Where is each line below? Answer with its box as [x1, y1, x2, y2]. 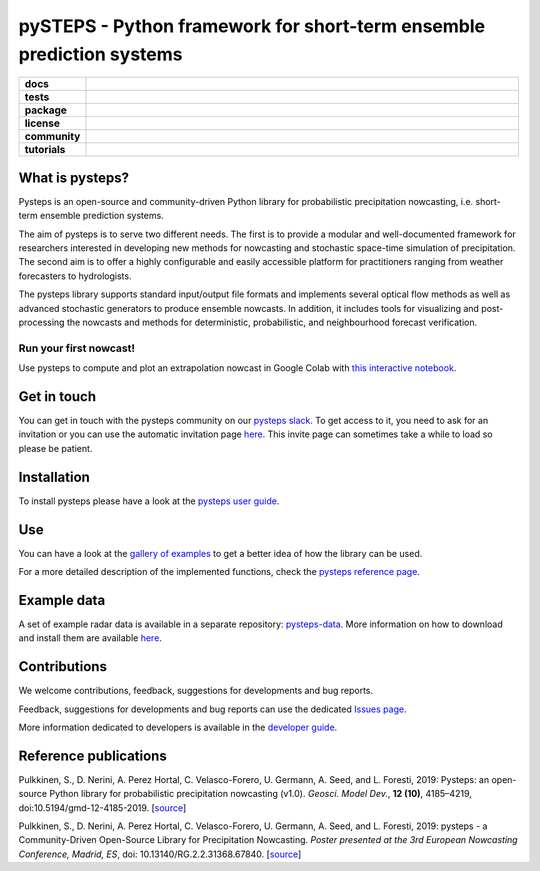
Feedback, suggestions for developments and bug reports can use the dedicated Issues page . [18, 703, 407, 715]
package [24, 103, 67, 117]
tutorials [24, 143, 66, 157]
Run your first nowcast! [18, 341, 135, 355]
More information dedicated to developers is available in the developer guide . [18, 721, 338, 733]
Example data [18, 591, 106, 609]
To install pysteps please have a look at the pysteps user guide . [18, 495, 280, 507]
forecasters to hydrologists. [18, 270, 132, 282]
